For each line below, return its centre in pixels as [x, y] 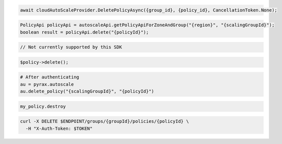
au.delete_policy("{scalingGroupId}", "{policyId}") [87, 91]
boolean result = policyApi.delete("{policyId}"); [85, 32]
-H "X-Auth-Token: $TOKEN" [59, 128]
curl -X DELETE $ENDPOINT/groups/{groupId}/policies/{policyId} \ [104, 122]
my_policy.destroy [43, 106]
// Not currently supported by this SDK [71, 47]
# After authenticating [50, 77]
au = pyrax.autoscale [47, 84]
